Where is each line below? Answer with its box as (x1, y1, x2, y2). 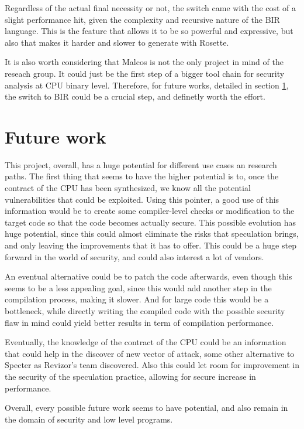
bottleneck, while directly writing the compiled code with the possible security (5, 305, 285, 316)
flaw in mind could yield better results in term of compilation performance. (5, 316, 274, 328)
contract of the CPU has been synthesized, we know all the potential (5, 182, 251, 194)
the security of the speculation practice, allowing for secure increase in (5, 370, 256, 382)
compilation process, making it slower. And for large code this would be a (5, 293, 269, 305)
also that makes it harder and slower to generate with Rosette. (5, 36, 229, 48)
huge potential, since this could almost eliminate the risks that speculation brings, (5, 227, 299, 240)
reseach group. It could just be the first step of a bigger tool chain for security (5, 67, 285, 79)
